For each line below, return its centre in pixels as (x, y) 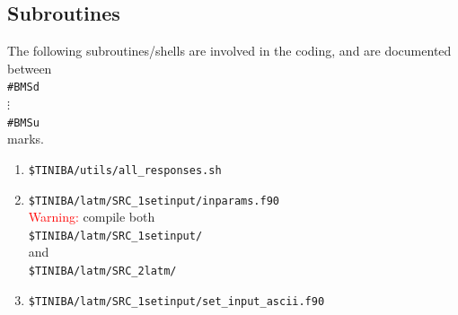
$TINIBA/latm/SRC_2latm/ (102, 271)
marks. (26, 139)
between (30, 68)
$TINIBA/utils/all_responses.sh (125, 170)
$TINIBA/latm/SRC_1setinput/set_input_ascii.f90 (176, 301)
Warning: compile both (92, 217)
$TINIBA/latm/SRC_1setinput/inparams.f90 (154, 201)
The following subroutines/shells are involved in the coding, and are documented (229, 51)
